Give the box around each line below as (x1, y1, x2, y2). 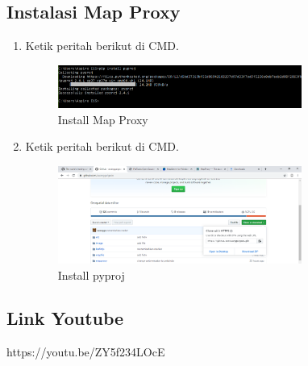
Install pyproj (57, 266, 125, 283)
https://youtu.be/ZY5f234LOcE (6, 343, 165, 360)
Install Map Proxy (57, 110, 148, 127)
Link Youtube (6, 306, 124, 331)
